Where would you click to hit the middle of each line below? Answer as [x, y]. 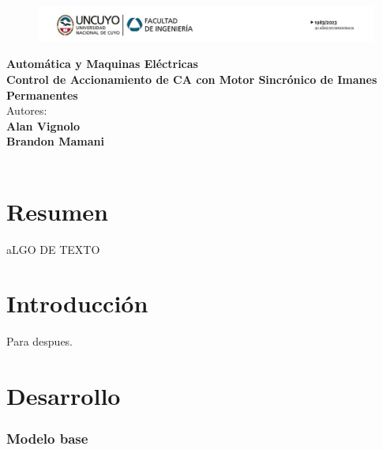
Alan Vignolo [43, 125]
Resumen [57, 211]
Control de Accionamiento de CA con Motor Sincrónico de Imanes [192, 79]
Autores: [27, 110]
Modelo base [47, 439]
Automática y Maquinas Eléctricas [102, 64]
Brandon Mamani [55, 141]
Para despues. [39, 341]
